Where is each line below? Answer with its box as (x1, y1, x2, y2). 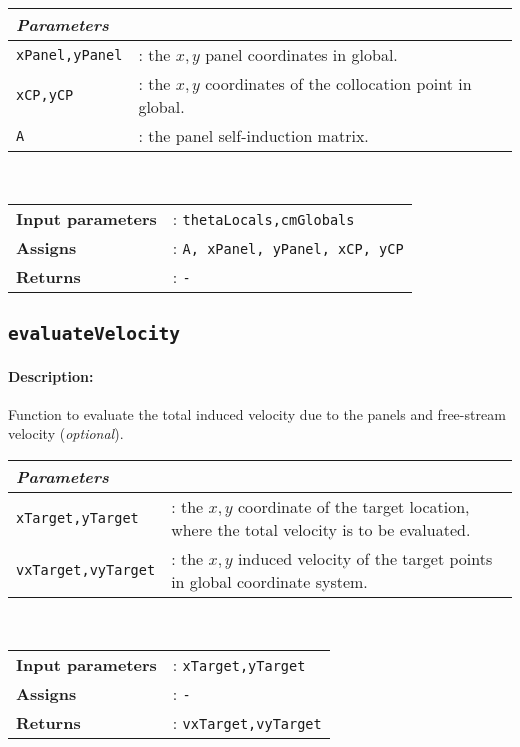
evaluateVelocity (8, 322, 180, 344)
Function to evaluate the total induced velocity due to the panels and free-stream (8, 403, 506, 424)
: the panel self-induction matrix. (138, 124, 369, 147)
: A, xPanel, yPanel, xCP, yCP (172, 235, 404, 259)
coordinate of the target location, (237, 494, 470, 518)
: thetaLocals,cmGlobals (172, 206, 355, 230)
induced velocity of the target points (237, 546, 493, 570)
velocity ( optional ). (8, 423, 124, 444)
